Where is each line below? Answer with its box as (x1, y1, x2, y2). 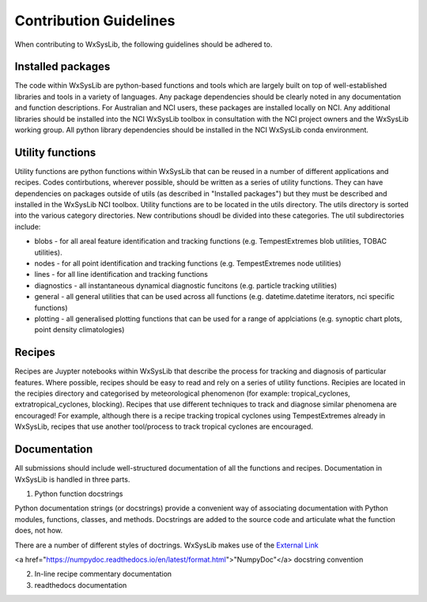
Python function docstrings (34, 489, 123, 498)
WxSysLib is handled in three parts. (14, 475, 130, 484)
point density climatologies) (34, 325, 125, 335)
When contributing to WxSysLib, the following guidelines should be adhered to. (14, 40, 273, 49)
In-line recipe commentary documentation (34, 570, 172, 579)
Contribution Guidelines (14, 12, 176, 29)
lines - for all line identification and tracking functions (34, 270, 209, 279)
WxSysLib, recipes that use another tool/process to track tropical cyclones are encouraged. (14, 422, 314, 431)
